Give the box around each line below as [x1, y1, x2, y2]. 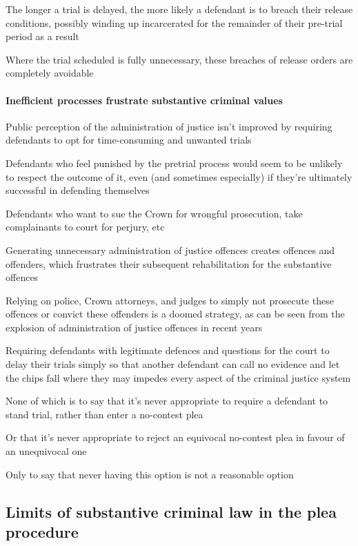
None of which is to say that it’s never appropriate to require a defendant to [6, 393, 328, 408]
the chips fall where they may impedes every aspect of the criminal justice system [6, 370, 351, 384]
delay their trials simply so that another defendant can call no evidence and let [6, 357, 340, 371]
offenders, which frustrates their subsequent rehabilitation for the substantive [6, 256, 332, 271]
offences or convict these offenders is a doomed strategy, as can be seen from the [6, 306, 345, 321]
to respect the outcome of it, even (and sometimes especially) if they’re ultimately [6, 169, 352, 184]
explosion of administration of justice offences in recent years [6, 320, 263, 334]
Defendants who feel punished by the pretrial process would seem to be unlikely [6, 155, 343, 170]
